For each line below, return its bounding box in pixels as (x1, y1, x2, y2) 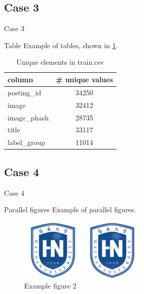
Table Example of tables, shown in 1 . (4, 40, 118, 50)
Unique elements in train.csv (16, 57, 104, 67)
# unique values (56, 74, 113, 84)
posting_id (8, 87, 41, 97)
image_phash (8, 112, 49, 122)
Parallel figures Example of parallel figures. (4, 204, 136, 215)
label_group (8, 137, 45, 148)
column (8, 74, 33, 84)
